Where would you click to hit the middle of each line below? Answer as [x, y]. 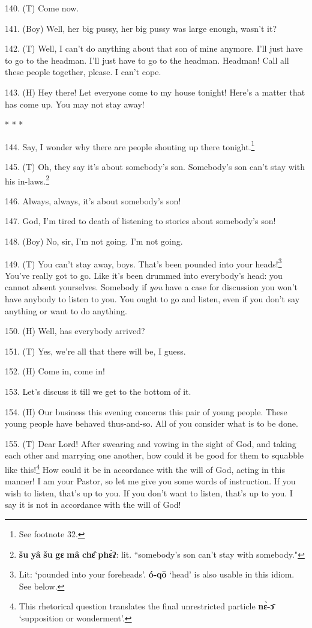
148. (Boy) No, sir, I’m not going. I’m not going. [94, 241]
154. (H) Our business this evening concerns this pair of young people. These [146, 411]
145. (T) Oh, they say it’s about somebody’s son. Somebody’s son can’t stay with [155, 166]
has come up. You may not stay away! [75, 104]
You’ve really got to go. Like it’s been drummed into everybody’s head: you [144, 275]
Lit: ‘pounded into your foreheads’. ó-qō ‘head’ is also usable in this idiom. [157, 574]
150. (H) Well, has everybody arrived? [75, 331]
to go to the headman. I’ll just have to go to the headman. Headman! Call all [147, 60]
